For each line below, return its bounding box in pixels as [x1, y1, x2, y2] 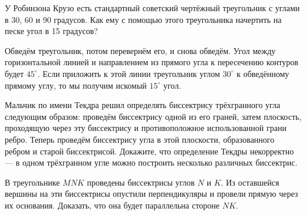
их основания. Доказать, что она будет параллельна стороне [5, 199, 220, 211]
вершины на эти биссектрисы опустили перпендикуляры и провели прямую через [5, 187, 298, 200]
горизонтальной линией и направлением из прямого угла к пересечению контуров [5, 56, 298, 68]
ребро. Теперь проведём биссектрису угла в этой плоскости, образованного [5, 133, 275, 145]
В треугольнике [5, 176, 60, 188]
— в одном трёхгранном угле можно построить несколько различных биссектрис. [5, 156, 298, 169]
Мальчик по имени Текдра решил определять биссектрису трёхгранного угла [5, 99, 281, 111]
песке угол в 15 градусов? [5, 25, 98, 37]
